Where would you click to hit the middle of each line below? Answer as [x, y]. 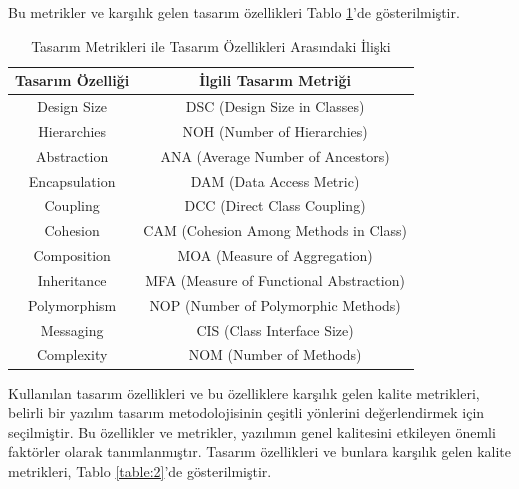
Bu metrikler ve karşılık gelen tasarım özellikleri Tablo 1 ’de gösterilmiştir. [234, 12]
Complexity [72, 354]
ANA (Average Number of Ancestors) [275, 155]
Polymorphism [72, 304]
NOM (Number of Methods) [275, 354]
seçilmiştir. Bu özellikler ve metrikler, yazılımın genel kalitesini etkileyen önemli [252, 431]
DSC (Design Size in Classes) [275, 106]
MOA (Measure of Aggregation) [275, 255]
